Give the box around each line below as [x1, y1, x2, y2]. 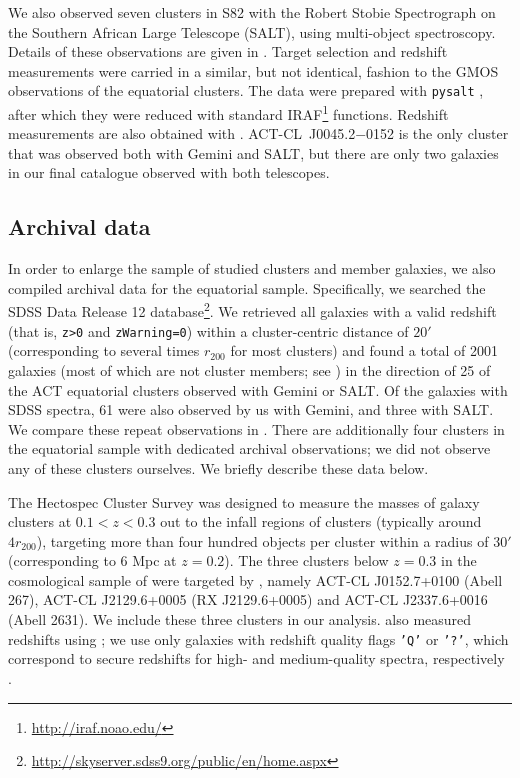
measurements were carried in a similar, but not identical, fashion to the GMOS [8, 60, 499, 81]
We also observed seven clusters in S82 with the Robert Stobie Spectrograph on [8, 2, 496, 22]
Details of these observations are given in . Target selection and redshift [8, 41, 448, 62]
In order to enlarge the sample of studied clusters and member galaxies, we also [8, 258, 496, 279]
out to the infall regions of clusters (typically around [160, 511, 482, 532]
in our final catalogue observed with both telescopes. [8, 162, 330, 183]
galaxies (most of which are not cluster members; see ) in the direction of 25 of [8, 359, 491, 380]
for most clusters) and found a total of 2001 [230, 340, 498, 361]
